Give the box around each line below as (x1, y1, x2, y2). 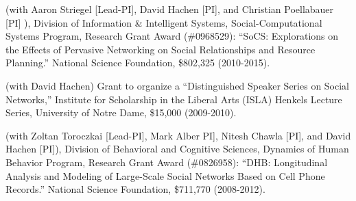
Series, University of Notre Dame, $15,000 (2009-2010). (5, 105, 237, 120)
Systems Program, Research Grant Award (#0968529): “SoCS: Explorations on (5, 29, 339, 43)
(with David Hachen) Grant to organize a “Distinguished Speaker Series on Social (5, 78, 350, 92)
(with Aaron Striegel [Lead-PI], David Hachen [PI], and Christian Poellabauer (5, 2, 334, 16)
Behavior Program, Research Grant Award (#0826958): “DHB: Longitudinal (5, 155, 328, 169)
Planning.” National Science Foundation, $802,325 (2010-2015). (5, 55, 270, 70)
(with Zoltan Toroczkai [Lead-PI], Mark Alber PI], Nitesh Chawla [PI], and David (5, 128, 351, 142)
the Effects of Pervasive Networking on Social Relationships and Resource (5, 42, 316, 56)
